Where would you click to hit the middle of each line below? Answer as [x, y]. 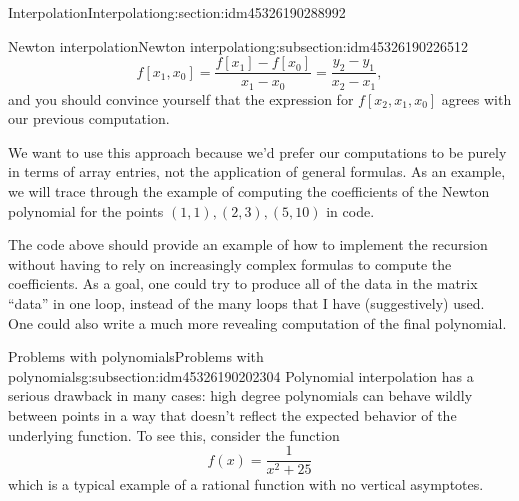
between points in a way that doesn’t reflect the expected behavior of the [232, 415]
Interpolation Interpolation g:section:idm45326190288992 [177, 12]
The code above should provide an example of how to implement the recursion [248, 244]
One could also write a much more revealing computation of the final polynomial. [257, 322]
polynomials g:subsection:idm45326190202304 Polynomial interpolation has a [241, 375]
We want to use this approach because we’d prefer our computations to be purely [257, 151]
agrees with [476, 98]
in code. [350, 210]
